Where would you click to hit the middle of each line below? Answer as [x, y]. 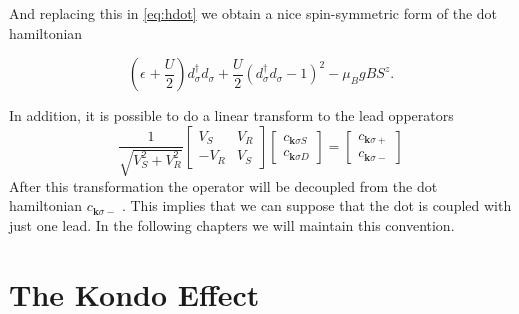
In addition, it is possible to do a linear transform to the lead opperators [231, 115]
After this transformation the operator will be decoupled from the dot [223, 185]
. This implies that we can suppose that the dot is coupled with [316, 205]
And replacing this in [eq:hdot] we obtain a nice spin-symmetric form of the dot [253, 13]
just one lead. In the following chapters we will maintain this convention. [232, 224]
